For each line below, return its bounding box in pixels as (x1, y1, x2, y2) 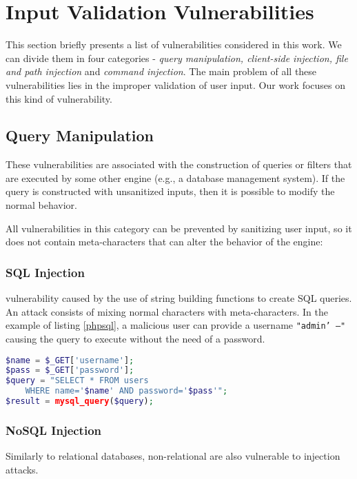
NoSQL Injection (6, 421, 102, 438)
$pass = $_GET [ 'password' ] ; (6, 365, 134, 376)
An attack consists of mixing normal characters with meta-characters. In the (6, 304, 328, 318)
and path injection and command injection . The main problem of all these (6, 64, 317, 79)
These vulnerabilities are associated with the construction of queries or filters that (6, 157, 352, 172)
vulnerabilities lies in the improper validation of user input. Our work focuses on (6, 77, 346, 92)
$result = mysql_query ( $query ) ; (6, 396, 154, 407)
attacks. (6, 462, 39, 476)
